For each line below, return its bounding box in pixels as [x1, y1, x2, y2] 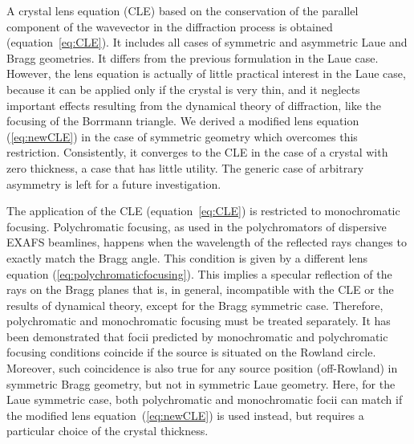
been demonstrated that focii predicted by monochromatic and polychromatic [6, 328, 388, 344]
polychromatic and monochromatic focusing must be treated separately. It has [6, 312, 391, 329]
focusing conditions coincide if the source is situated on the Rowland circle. [6, 344, 376, 360]
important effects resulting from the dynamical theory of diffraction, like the [6, 96, 382, 113]
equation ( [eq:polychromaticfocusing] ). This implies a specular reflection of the [6, 265, 392, 282]
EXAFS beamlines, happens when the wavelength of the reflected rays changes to [6, 234, 407, 251]
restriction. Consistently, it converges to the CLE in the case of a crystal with [6, 144, 388, 161]
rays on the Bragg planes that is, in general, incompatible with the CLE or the [6, 281, 394, 298]
